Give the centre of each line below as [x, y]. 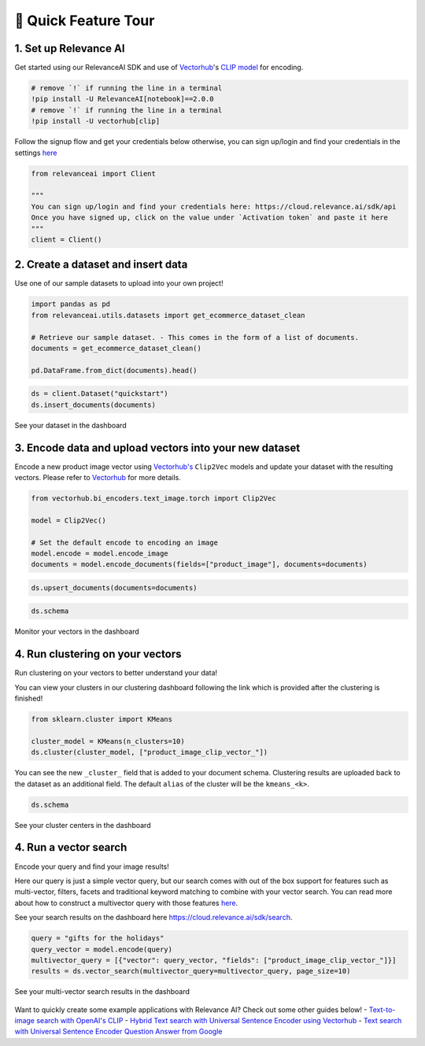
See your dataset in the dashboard [70, 425]
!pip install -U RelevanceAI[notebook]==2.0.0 [122, 99]
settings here [36, 153]
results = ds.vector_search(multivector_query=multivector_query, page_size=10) [191, 971]
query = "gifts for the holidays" [98, 938]
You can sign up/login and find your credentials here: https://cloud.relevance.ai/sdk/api [214, 206]
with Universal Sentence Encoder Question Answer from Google [118, 1032]
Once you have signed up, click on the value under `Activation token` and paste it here [210, 218]
